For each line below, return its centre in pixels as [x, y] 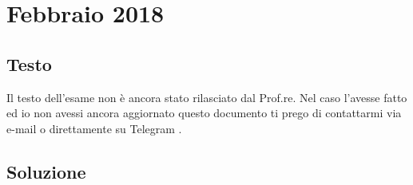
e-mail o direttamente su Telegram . [94, 128]
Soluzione [46, 171]
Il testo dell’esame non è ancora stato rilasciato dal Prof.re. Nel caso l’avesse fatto [207, 97]
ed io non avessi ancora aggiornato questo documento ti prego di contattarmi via [204, 113]
